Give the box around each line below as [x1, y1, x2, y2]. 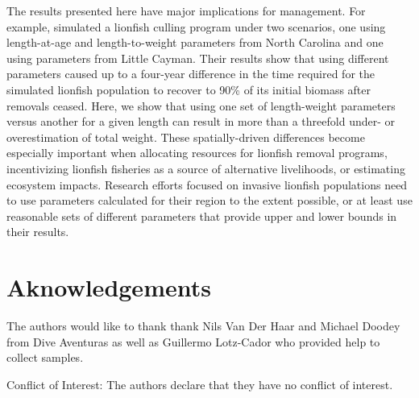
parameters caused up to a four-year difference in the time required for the [6, 65, 375, 82]
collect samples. [6, 349, 84, 366]
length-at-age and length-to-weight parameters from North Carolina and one [6, 34, 384, 51]
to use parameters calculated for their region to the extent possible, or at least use [6, 192, 413, 209]
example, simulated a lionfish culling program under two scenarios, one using [6, 18, 386, 35]
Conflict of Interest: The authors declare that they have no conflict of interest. [6, 375, 393, 392]
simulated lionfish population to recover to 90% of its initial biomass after [6, 81, 371, 97]
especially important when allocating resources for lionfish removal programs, [6, 144, 388, 161]
